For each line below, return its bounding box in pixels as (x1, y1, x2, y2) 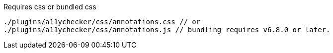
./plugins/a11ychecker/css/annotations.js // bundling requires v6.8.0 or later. (3, 26, 331, 34)
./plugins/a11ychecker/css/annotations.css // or (3, 18, 201, 26)
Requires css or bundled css (3, 2, 96, 11)
